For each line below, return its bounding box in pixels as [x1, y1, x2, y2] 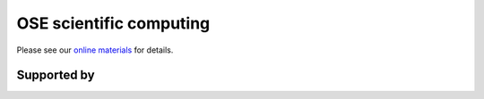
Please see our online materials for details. [16, 45, 174, 55]
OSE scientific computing [16, 13, 211, 33]
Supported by [16, 68, 95, 83]
